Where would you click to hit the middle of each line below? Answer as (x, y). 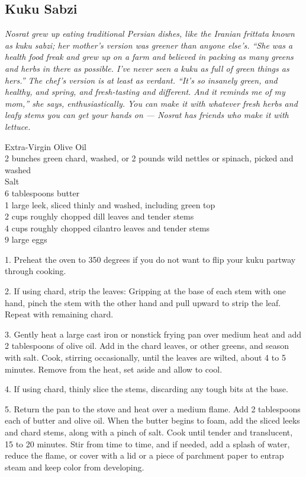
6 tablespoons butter (42, 193)
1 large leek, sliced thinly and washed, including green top (110, 204)
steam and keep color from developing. (75, 467)
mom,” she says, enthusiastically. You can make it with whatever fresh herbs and (151, 103)
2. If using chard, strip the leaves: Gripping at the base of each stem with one (146, 291)
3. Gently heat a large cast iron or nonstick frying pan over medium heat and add (153, 334)
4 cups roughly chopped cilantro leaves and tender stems (107, 228)
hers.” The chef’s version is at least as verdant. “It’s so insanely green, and (141, 80)
